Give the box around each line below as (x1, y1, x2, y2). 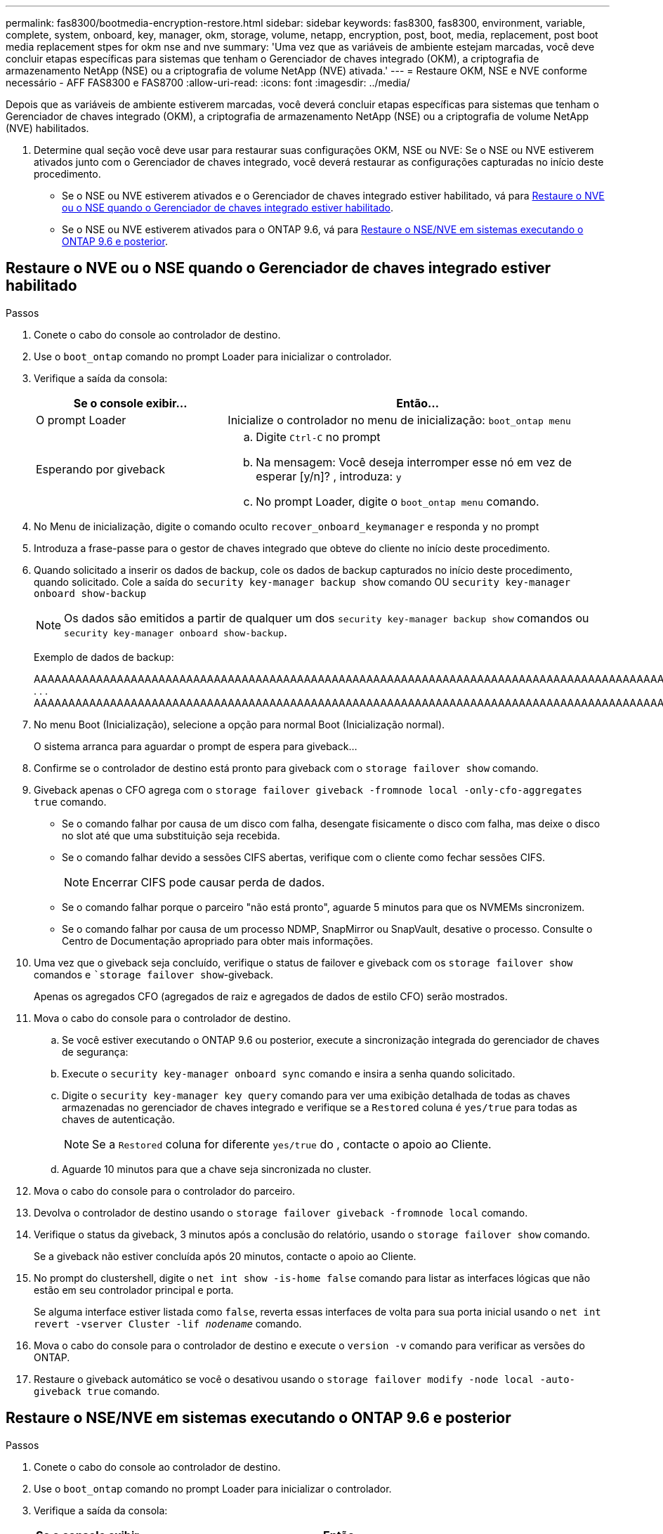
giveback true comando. (34, 1384, 160, 1397)
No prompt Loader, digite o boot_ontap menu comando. (256, 494, 539, 509)
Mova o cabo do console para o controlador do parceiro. (34, 1184, 296, 1197)
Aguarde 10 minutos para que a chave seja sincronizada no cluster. (62, 1162, 372, 1175)
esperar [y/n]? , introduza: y (256, 468, 402, 483)
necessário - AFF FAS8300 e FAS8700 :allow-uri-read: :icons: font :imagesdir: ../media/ (6, 77, 410, 88)
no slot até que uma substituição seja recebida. (62, 829, 280, 841)
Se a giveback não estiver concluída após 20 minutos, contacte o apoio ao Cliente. (34, 1250, 416, 1262)
